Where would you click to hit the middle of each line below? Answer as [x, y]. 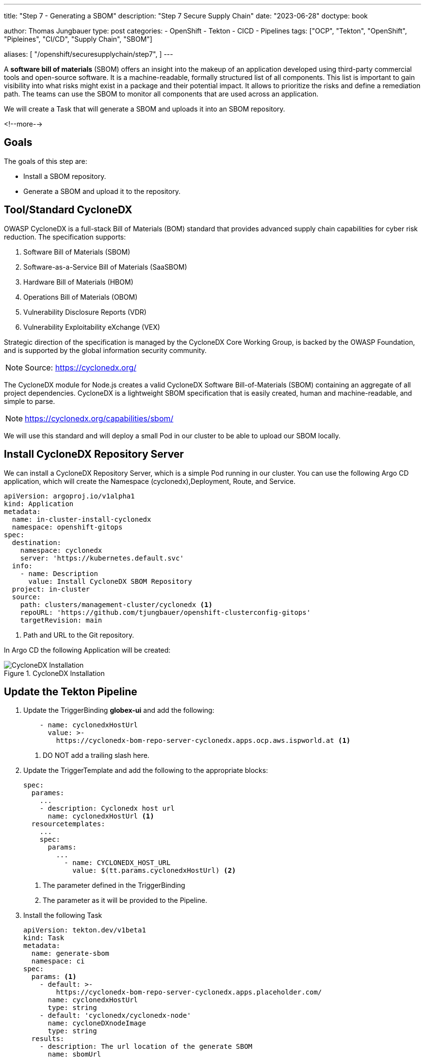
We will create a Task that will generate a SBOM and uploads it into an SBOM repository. [145, 109]
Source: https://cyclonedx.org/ [81, 367]
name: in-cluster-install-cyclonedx [82, 519]
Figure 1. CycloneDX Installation [54, 673]
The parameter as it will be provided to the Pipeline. [125, 900]
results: [48, 1039]
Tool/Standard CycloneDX [68, 210]
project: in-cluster [51, 589]
